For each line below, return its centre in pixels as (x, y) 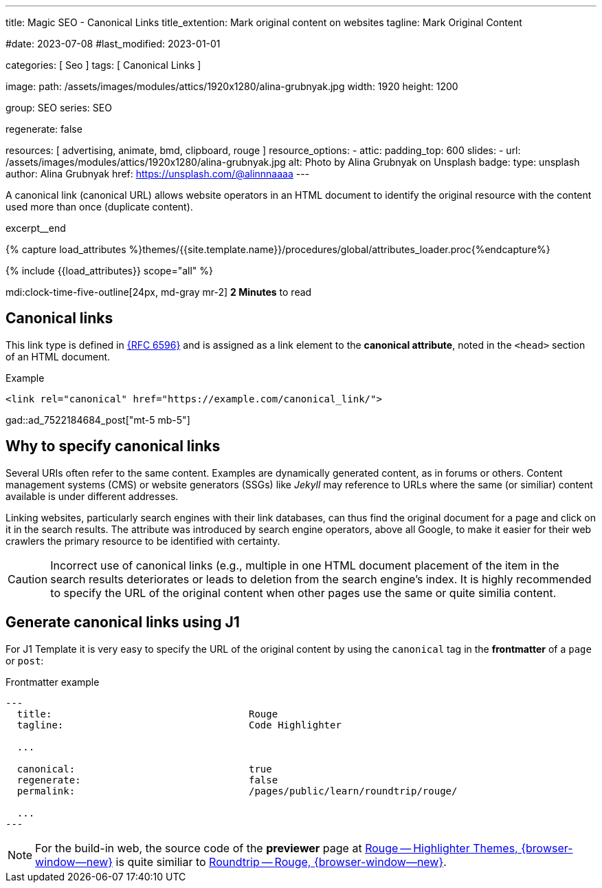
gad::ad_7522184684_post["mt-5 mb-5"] (98, 420)
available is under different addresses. (92, 496)
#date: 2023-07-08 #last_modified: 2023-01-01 (113, 44)
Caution (28, 579)
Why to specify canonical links (113, 446)
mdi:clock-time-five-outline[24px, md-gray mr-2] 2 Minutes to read (159, 292)
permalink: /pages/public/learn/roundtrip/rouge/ (237, 791)
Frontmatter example (53, 682)
